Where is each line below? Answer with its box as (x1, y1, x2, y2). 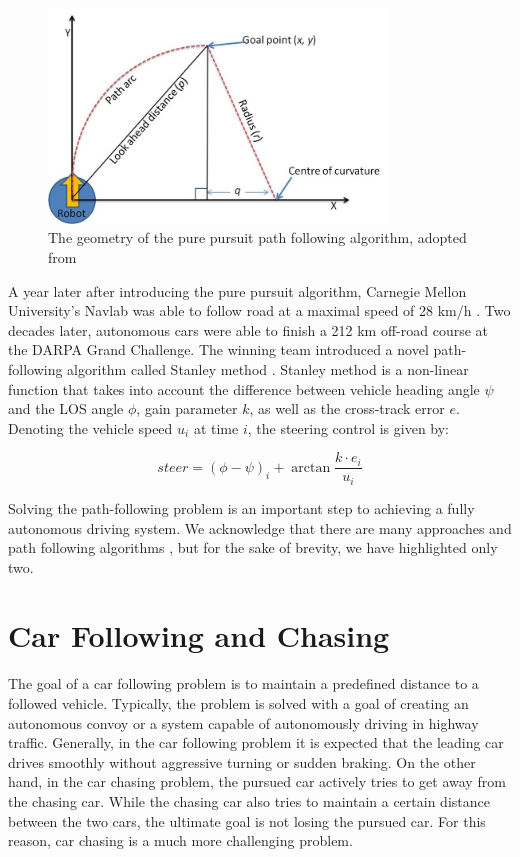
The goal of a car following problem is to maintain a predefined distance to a (8, 673, 479, 694)
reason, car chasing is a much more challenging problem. (8, 830, 353, 851)
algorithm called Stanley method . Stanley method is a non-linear (67, 359, 469, 380)
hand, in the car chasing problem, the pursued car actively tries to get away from (8, 771, 506, 792)
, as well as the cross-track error (249, 398, 445, 419)
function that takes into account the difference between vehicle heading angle (8, 378, 480, 399)
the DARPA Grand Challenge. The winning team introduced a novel (8, 339, 429, 360)
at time (193, 417, 239, 438)
